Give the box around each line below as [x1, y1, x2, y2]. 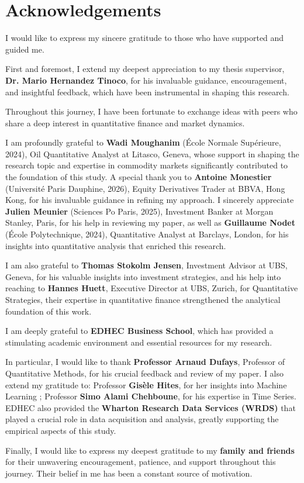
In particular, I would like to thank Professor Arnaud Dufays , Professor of [5, 356, 285, 368]
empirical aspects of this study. [5, 424, 116, 436]
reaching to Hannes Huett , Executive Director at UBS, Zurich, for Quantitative [5, 282, 298, 294]
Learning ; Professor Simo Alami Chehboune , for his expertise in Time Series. [5, 390, 296, 402]
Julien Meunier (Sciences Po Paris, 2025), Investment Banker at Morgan [5, 205, 274, 217]
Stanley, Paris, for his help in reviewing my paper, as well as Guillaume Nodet [5, 216, 295, 229]
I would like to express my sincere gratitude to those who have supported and [5, 32, 284, 44]
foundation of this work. [5, 305, 92, 317]
